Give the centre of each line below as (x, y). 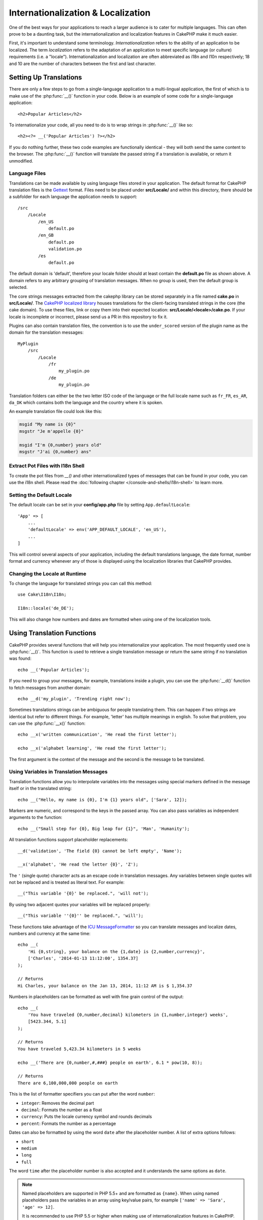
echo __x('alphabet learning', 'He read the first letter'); (92, 748)
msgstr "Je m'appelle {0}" (51, 431)
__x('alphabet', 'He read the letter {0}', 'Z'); (78, 864)
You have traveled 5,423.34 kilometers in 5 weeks (79, 1049)
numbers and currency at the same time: (50, 934)
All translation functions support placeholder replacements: (69, 840)
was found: (20, 658)
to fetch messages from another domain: (50, 688)
